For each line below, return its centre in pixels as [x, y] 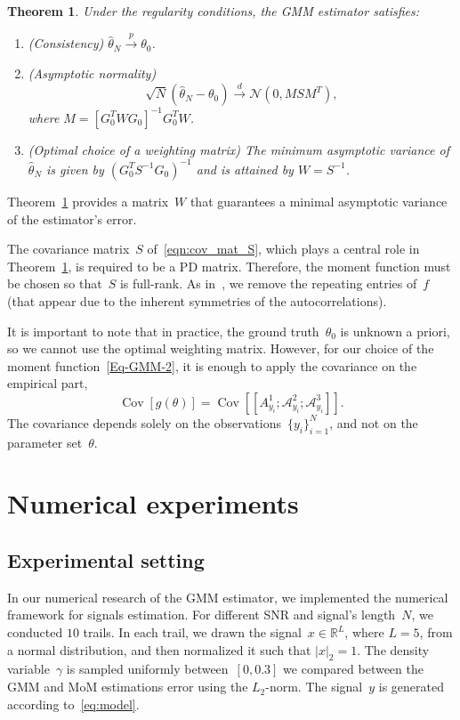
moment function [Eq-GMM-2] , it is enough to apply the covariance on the [212, 365]
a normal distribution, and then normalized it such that [159, 649]
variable [28, 669]
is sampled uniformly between [147, 669]
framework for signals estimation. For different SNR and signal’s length [202, 615]
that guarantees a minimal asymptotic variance [319, 201]
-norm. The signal [314, 687]
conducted [35, 632]
